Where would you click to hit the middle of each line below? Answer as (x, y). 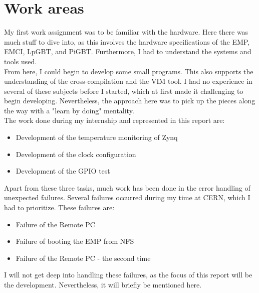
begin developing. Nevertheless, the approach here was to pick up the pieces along (130, 101)
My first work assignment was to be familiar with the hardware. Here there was (126, 32)
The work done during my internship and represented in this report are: (114, 120)
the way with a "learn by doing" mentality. (69, 110)
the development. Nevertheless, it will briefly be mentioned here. (103, 284)
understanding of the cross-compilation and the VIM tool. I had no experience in (128, 81)
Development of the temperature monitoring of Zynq (97, 137)
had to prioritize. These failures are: (59, 207)
